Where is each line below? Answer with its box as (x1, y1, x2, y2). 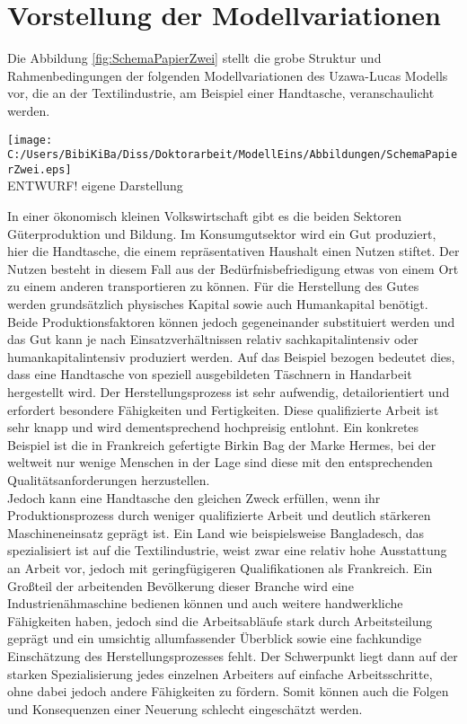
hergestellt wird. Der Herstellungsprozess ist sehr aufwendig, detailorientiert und (7, 383, 450, 401)
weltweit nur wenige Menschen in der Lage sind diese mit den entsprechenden (7, 453, 433, 472)
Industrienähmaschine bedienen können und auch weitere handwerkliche (7, 594, 403, 613)
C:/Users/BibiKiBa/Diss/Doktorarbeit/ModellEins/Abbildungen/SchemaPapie (7, 148, 458, 162)
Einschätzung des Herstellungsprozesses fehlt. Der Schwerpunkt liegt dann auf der (7, 646, 458, 665)
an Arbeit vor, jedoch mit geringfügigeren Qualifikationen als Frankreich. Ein (7, 558, 433, 577)
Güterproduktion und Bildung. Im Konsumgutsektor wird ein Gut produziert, (7, 224, 436, 243)
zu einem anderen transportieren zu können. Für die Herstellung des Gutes (7, 277, 419, 296)
